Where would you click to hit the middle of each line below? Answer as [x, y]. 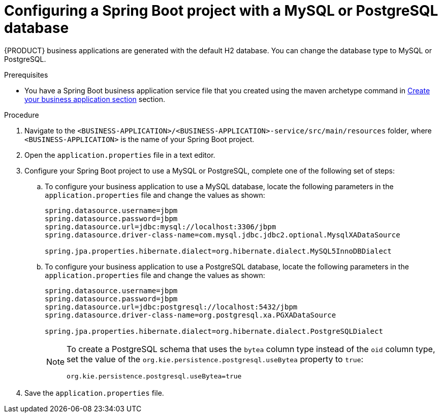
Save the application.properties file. [94, 393]
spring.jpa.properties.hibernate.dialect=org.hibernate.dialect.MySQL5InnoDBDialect [218, 251]
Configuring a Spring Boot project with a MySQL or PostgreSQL [221, 11]
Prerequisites [26, 75]
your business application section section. [95, 99]
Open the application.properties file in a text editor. [120, 155]
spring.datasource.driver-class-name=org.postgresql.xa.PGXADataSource [191, 315]
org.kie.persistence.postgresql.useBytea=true [154, 376]
